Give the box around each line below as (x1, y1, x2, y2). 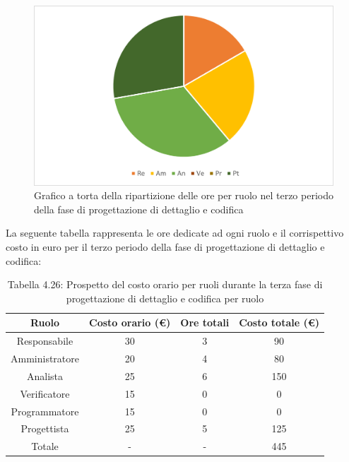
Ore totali (180, 315, 230, 330)
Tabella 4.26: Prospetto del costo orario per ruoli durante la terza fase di (7, 277, 323, 292)
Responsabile (16, 333, 73, 348)
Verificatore (20, 386, 70, 401)
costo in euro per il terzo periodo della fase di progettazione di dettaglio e (6, 239, 325, 254)
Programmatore (11, 403, 79, 418)
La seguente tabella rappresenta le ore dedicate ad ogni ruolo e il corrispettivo (6, 225, 344, 240)
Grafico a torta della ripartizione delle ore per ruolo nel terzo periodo (34, 188, 333, 203)
